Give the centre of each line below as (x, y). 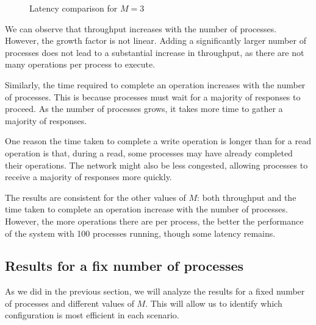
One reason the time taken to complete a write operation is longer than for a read (158, 141)
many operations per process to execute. (80, 64)
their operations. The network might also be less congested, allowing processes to (156, 165)
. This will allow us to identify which (214, 303)
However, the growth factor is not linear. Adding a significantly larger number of (156, 40)
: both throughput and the (247, 197)
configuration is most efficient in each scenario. (92, 315)
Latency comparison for (74, 8)
